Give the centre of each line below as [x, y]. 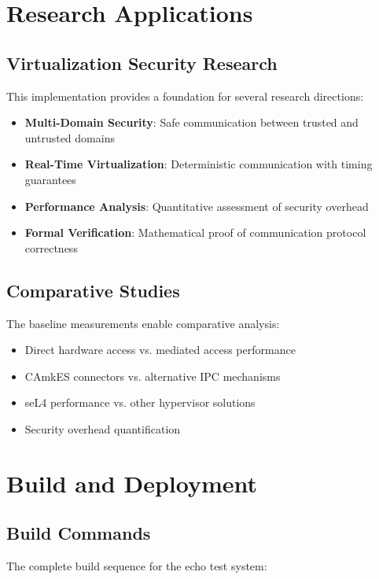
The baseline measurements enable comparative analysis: [143, 323]
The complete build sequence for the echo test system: [137, 566]
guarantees [50, 179]
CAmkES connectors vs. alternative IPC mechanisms [153, 376]
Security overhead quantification [103, 428]
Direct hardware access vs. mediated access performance [160, 350]
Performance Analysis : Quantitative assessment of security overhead [197, 206]
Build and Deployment [132, 483]
